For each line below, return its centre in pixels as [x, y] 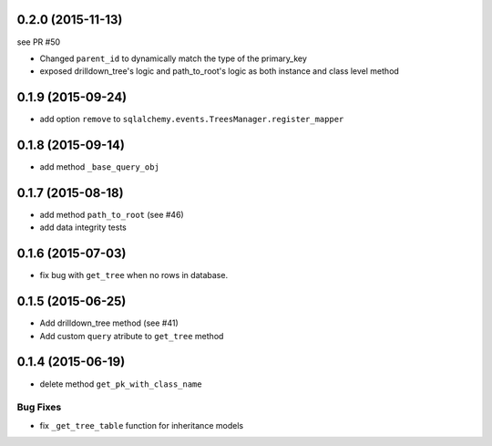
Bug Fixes [39, 408]
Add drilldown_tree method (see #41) [109, 323]
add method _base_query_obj [99, 167]
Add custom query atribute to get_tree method [132, 336]
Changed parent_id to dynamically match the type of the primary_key [173, 58]
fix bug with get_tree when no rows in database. [133, 275]
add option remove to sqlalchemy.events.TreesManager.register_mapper [192, 119]
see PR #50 [39, 42]
